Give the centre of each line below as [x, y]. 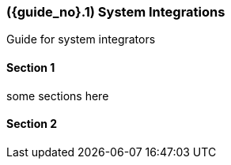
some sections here [58, 96]
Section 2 [32, 124]
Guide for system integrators [81, 39]
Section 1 [31, 67]
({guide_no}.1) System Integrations [116, 12]
